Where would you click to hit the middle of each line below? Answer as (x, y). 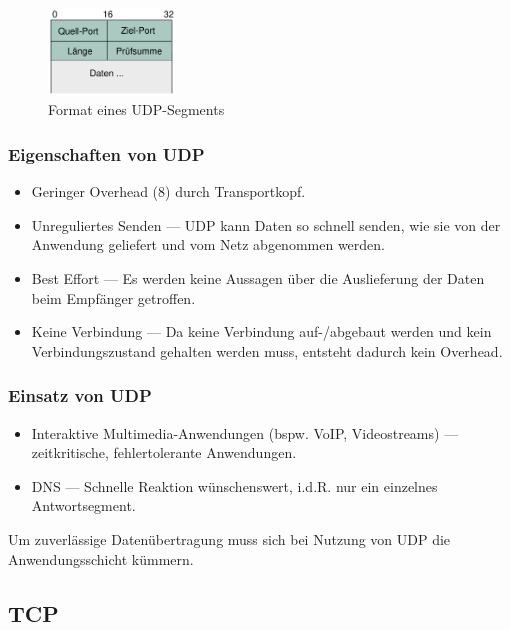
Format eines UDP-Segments (136, 109)
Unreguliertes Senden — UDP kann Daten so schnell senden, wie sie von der (266, 224)
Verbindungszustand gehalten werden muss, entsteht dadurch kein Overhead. (267, 350)
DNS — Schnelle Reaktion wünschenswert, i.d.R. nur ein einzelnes (234, 485)
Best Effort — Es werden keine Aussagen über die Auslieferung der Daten (258, 278)
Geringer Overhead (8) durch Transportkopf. (168, 191)
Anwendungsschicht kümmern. (101, 558)
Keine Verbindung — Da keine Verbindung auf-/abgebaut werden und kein (261, 331)
